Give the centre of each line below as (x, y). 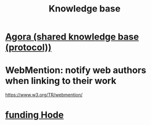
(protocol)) (28, 47)
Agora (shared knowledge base (72, 37)
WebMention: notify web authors (76, 70)
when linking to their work (61, 81)
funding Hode (34, 115)
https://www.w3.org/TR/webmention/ (44, 95)
